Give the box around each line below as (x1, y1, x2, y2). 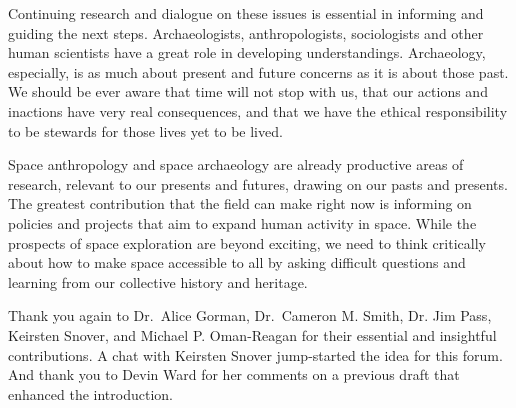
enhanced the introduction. (8, 383, 173, 404)
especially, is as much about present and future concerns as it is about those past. (8, 61, 509, 82)
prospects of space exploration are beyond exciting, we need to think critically (8, 232, 486, 253)
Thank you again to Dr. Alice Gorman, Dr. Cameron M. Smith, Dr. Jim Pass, (8, 305, 492, 326)
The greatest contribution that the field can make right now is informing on (8, 193, 472, 214)
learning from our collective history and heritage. (8, 271, 308, 292)
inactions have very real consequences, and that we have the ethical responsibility (8, 100, 508, 121)
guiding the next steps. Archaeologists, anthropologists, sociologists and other (8, 22, 484, 43)
